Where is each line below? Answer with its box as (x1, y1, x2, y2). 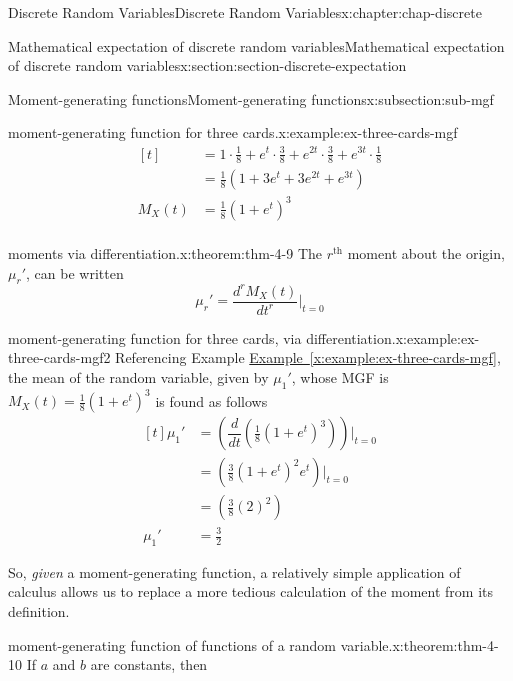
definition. (8, 601, 70, 621)
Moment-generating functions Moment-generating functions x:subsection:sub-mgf (8, 88, 494, 109)
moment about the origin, (347, 242, 505, 263)
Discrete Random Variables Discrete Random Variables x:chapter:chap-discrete (8, 2, 482, 22)
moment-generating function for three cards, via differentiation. (8, 327, 396, 348)
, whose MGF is (291, 367, 389, 388)
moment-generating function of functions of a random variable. (8, 634, 393, 655)
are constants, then (90, 654, 208, 675)
